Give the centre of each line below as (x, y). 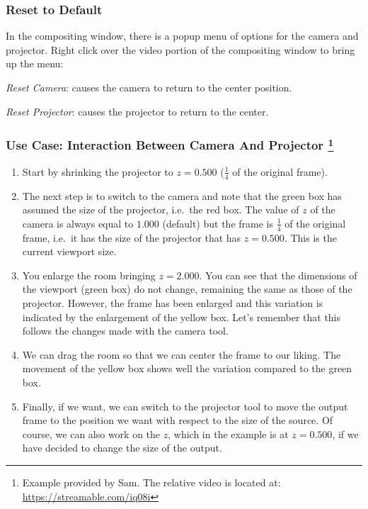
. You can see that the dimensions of (278, 275)
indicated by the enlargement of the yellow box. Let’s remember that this (182, 317)
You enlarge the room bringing (89, 275)
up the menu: (35, 63)
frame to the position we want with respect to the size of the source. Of (178, 420)
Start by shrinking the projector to (98, 171)
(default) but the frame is (218, 223)
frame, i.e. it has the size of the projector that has (132, 237)
